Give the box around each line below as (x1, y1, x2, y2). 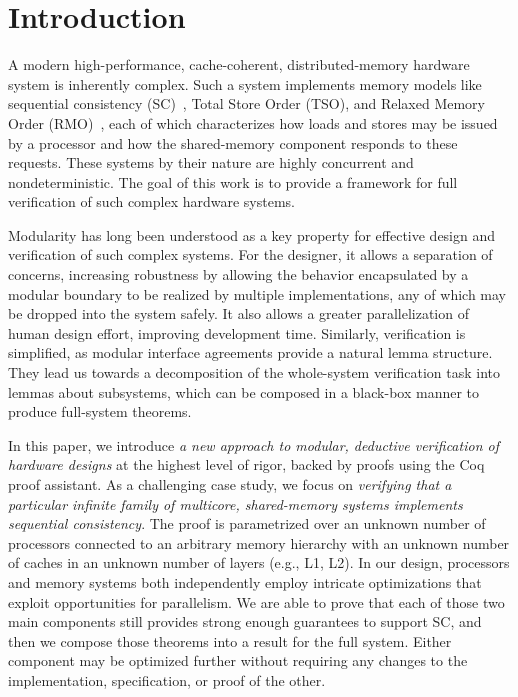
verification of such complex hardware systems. (8, 191, 296, 212)
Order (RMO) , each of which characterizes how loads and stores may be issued (8, 112, 498, 133)
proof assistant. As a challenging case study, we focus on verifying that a (8, 474, 452, 494)
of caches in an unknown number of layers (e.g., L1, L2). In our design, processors (8, 552, 510, 573)
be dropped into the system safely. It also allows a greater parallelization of (8, 303, 469, 324)
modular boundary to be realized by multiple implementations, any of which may (8, 283, 507, 304)
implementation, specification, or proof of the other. (8, 669, 326, 690)
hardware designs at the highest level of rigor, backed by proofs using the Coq (8, 454, 485, 475)
